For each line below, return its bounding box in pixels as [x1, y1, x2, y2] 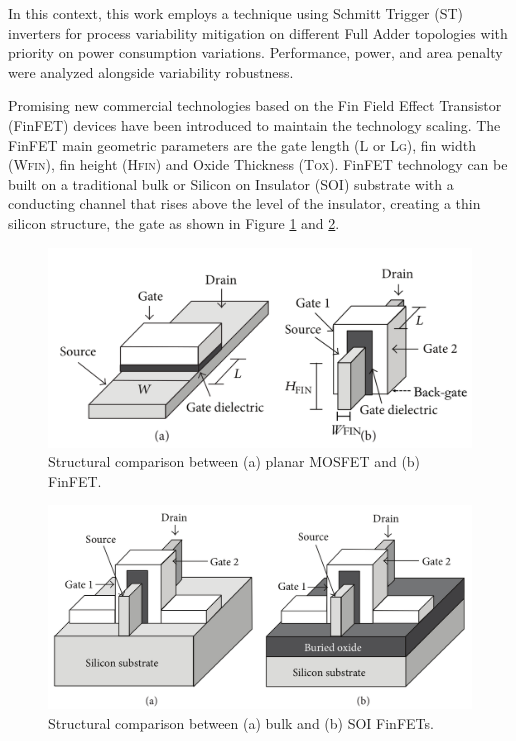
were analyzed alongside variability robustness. [8, 61, 294, 82]
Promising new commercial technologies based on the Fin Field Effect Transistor [8, 95, 502, 116]
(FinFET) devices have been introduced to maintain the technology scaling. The [8, 114, 501, 135]
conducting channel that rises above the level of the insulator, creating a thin [8, 193, 481, 214]
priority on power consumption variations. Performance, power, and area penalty [8, 42, 503, 63]
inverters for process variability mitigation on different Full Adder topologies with [8, 22, 508, 43]
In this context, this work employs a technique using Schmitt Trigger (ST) [8, 3, 464, 23]
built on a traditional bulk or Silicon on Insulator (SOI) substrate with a [8, 173, 454, 194]
